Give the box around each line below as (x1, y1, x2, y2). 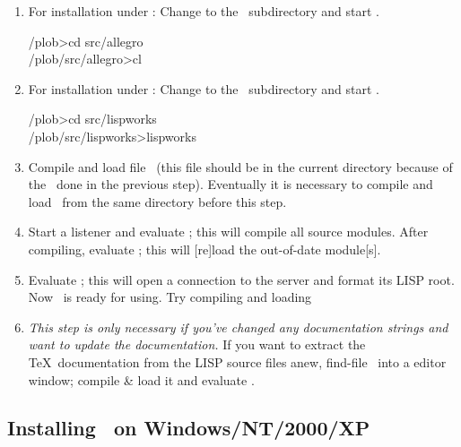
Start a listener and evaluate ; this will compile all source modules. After (28, 222, 429, 241)
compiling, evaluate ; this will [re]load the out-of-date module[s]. (28, 239, 381, 258)
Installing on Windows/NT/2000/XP (7, 414, 370, 442)
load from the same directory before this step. (28, 192, 287, 211)
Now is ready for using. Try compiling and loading (28, 288, 312, 306)
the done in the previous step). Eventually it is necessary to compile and (28, 175, 433, 193)
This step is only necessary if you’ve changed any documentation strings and (28, 317, 448, 336)
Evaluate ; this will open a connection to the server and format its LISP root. (28, 270, 455, 288)
